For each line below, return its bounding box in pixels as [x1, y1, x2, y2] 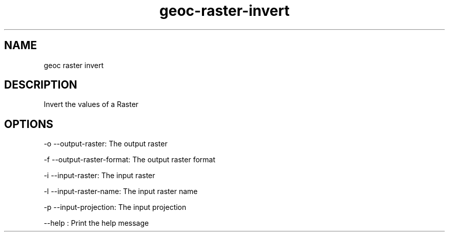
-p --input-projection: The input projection [44, 203, 187, 212]
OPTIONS [4, 117, 53, 131]
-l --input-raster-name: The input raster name [44, 187, 198, 196]
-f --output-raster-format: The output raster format [44, 155, 216, 164]
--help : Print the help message [44, 219, 149, 228]
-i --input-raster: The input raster [44, 171, 155, 180]
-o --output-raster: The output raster [44, 139, 168, 148]
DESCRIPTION [4, 78, 77, 92]
